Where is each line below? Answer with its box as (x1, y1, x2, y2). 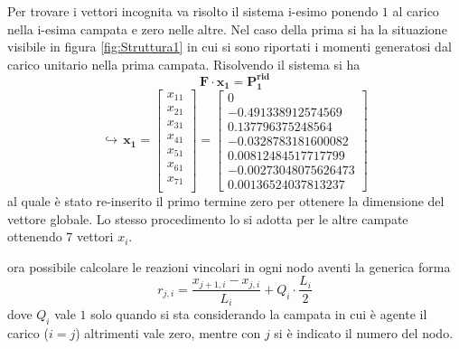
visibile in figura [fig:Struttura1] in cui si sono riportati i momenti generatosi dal (7, 37, 452, 56)
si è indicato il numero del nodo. (274, 323, 454, 342)
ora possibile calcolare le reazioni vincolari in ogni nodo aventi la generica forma (7, 257, 451, 276)
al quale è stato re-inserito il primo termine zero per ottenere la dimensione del (7, 192, 445, 211)
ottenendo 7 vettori (7, 227, 114, 246)
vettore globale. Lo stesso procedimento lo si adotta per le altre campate (7, 209, 408, 228)
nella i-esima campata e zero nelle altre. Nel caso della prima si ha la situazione (7, 19, 447, 38)
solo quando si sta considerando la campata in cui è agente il (90, 305, 427, 323)
